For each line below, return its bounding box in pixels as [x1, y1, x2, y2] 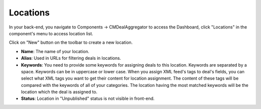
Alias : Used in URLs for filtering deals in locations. [21, 55, 121, 61]
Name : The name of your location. [21, 48, 89, 54]
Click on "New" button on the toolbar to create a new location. [9, 40, 133, 45]
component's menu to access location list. [9, 30, 93, 36]
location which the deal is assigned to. [21, 89, 98, 95]
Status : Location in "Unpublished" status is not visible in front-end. [21, 95, 155, 101]
